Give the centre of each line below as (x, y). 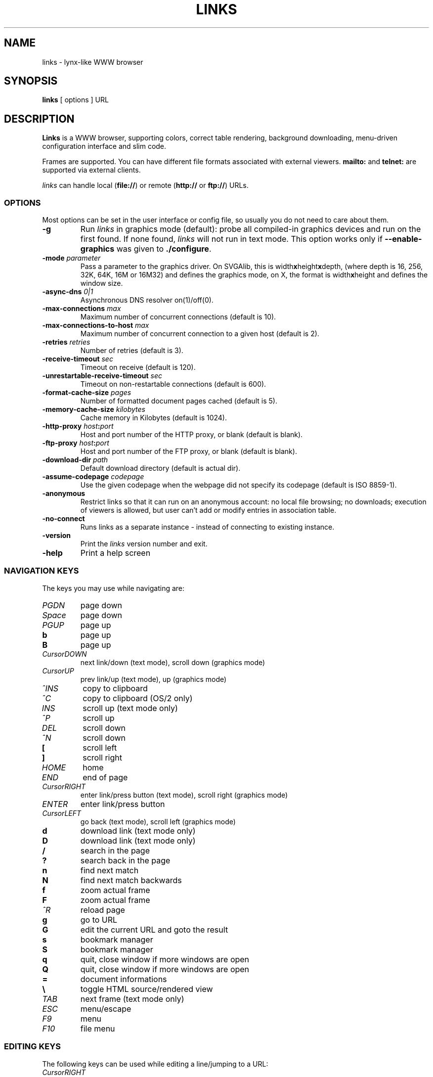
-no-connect (64, 519)
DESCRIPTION (39, 119)
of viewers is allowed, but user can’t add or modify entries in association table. (208, 510)
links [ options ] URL (75, 100)
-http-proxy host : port (78, 426)
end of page (105, 777)
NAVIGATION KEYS (42, 571)
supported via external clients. (91, 170)
